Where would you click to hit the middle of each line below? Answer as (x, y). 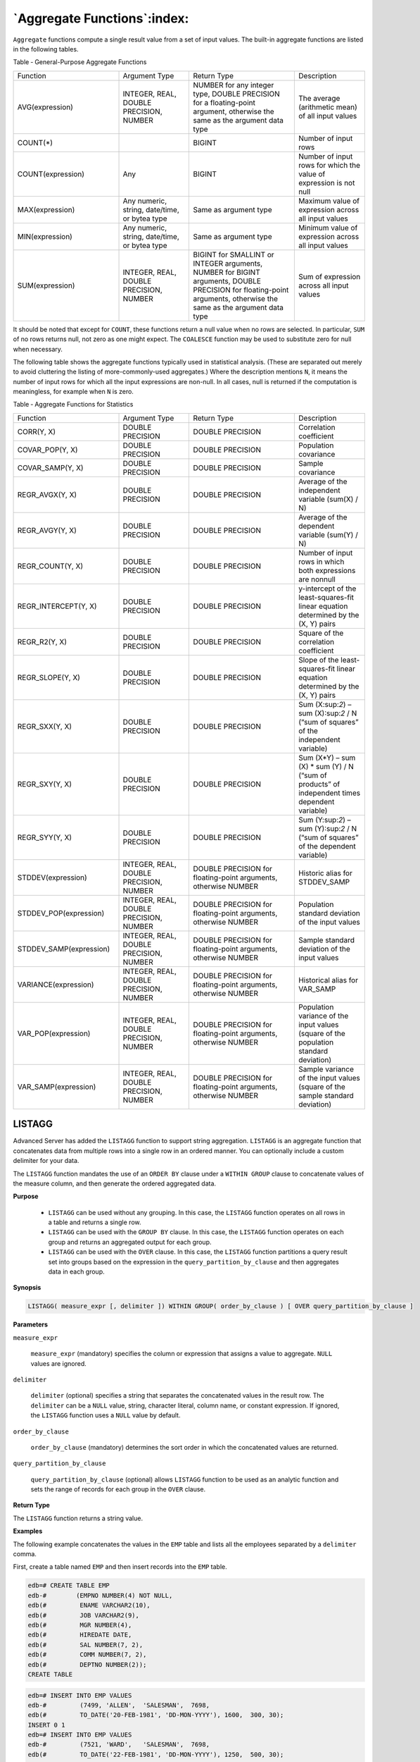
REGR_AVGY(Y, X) (47, 530)
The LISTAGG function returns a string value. (78, 1518)
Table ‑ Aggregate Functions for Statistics (73, 405)
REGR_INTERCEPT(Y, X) (57, 606)
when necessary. (38, 349)
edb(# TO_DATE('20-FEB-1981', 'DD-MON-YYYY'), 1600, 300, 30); (156, 1715)
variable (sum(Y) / (328, 534)
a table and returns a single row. (95, 1222)
